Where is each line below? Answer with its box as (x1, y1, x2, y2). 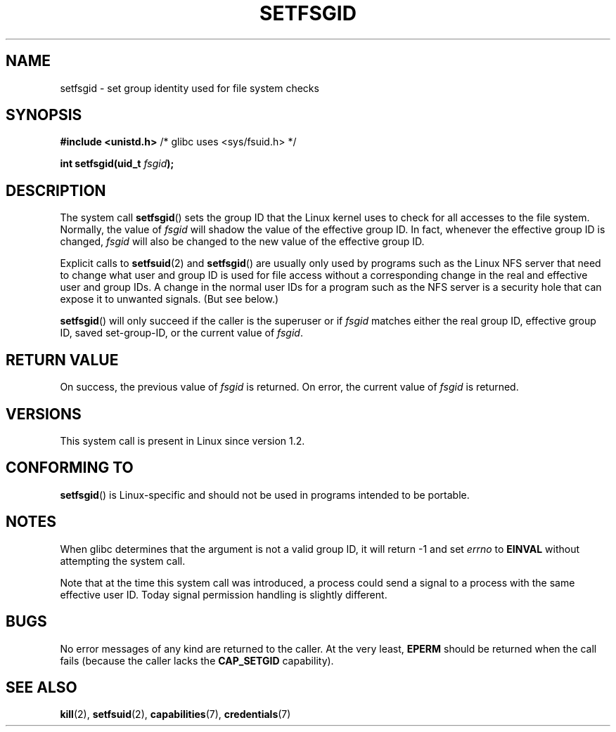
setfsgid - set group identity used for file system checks (60, 81, 319, 94)
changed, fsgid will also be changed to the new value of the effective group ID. (60, 235, 425, 248)
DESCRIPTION (6, 181, 106, 200)
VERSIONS (6, 405, 82, 423)
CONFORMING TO (6, 459, 134, 477)
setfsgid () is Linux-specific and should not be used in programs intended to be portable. (60, 488, 470, 501)
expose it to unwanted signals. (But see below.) (60, 293, 279, 306)
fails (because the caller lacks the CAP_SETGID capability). (60, 654, 334, 667)
